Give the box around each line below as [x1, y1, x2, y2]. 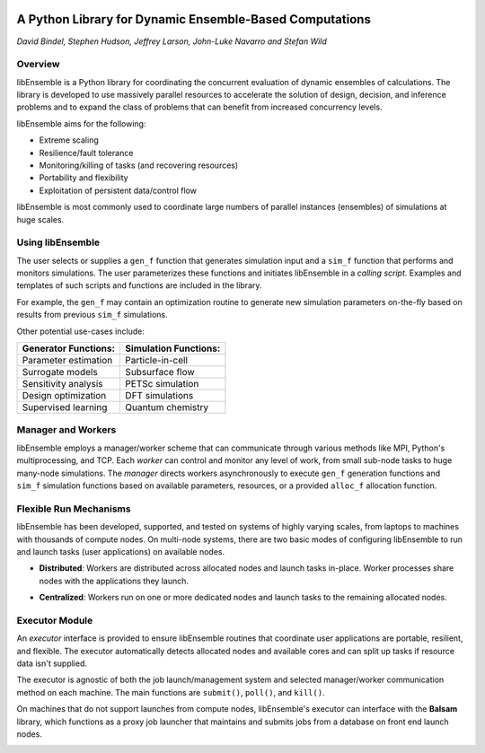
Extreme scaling [39, 135, 99, 145]
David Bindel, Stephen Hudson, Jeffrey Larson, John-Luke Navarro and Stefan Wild [16, 36, 328, 47]
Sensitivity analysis [22, 378, 103, 390]
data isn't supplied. [16, 658, 88, 669]
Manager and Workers [16, 424, 117, 436]
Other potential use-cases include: [16, 326, 145, 337]
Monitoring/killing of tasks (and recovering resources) [39, 160, 239, 171]
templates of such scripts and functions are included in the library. [16, 280, 262, 291]
